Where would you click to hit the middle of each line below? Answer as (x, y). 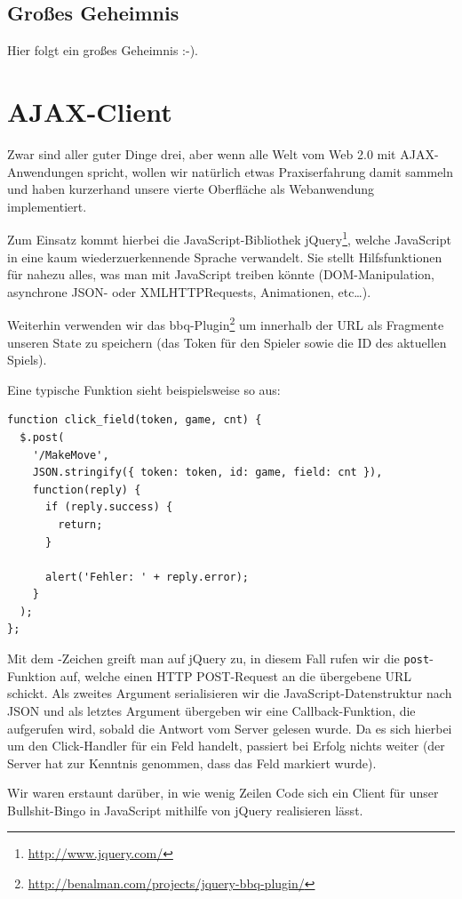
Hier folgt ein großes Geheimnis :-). (103, 50)
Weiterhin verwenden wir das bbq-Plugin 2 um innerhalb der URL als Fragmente (226, 323)
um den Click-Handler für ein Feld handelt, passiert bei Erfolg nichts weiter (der (226, 746)
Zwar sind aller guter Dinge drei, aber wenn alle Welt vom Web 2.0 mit (202, 153)
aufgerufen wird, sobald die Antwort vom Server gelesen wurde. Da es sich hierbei (230, 728)
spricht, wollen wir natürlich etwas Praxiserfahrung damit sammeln (271, 171)
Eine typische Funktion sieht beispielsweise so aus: (144, 389)
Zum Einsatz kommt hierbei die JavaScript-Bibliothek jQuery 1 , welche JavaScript (229, 238)
